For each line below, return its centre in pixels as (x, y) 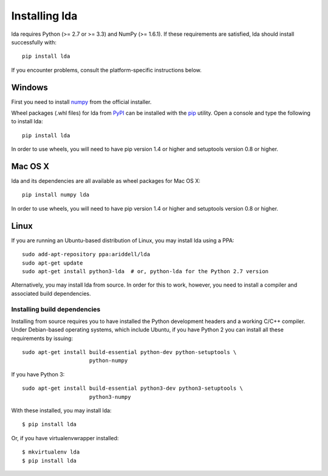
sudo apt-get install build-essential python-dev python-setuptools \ (129, 352)
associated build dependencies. (51, 293)
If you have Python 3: (38, 374)
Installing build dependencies (56, 309)
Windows (29, 87)
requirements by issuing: (42, 338)
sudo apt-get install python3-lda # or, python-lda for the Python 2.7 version (145, 271)
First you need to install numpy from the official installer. (81, 102)
